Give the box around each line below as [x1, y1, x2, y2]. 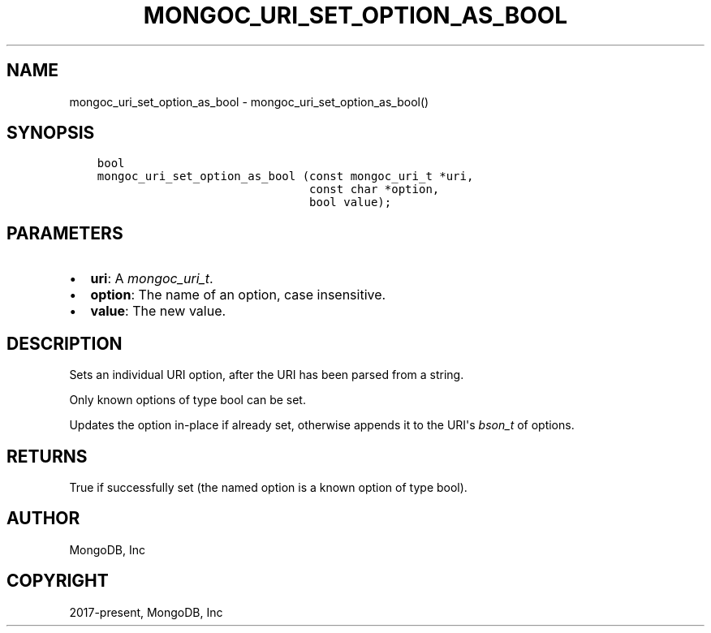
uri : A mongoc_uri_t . [90, 270, 213, 287]
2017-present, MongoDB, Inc [69, 605, 223, 619]
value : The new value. [90, 303, 226, 320]
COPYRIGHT [6, 571, 109, 592]
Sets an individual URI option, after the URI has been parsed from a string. [69, 368, 464, 382]
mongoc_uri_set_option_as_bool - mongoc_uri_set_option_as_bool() [69, 94, 429, 109]
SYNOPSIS [6, 123, 95, 144]
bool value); [309, 196, 392, 209]
